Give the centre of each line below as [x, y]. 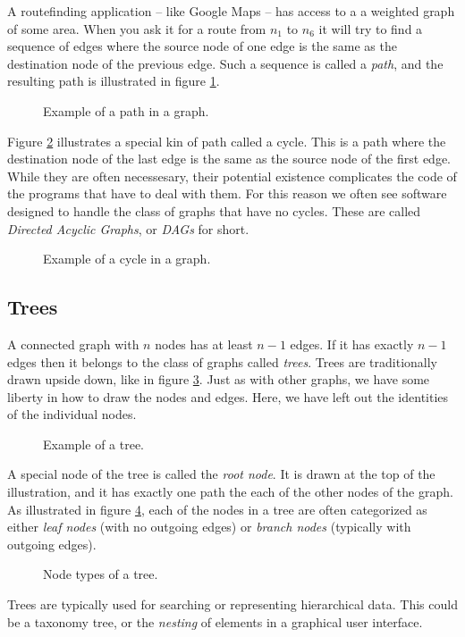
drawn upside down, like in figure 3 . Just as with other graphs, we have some [219, 379]
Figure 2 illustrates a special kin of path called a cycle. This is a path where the [227, 141]
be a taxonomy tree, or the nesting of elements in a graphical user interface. [215, 621]
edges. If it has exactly [352, 344]
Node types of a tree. [101, 574]
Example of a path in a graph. [126, 110]
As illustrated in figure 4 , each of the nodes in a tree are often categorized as [217, 509]
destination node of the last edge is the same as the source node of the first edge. [229, 159]
